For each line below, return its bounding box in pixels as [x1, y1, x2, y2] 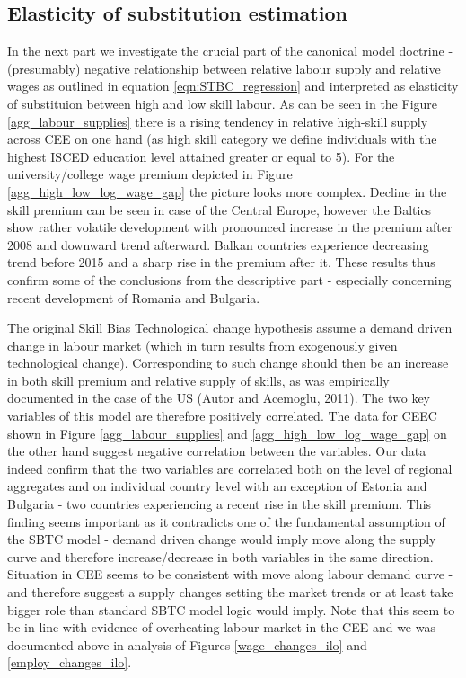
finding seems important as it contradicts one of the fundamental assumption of [7, 512, 445, 531]
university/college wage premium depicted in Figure [7, 165, 293, 183]
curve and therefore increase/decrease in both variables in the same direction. [7, 547, 434, 566]
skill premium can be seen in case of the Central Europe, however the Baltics [7, 200, 432, 219]
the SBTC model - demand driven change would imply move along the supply [7, 530, 436, 549]
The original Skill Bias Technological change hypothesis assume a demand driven [7, 318, 453, 337]
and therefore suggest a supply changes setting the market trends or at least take [7, 583, 453, 602]
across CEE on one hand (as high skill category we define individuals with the [7, 129, 437, 148]
